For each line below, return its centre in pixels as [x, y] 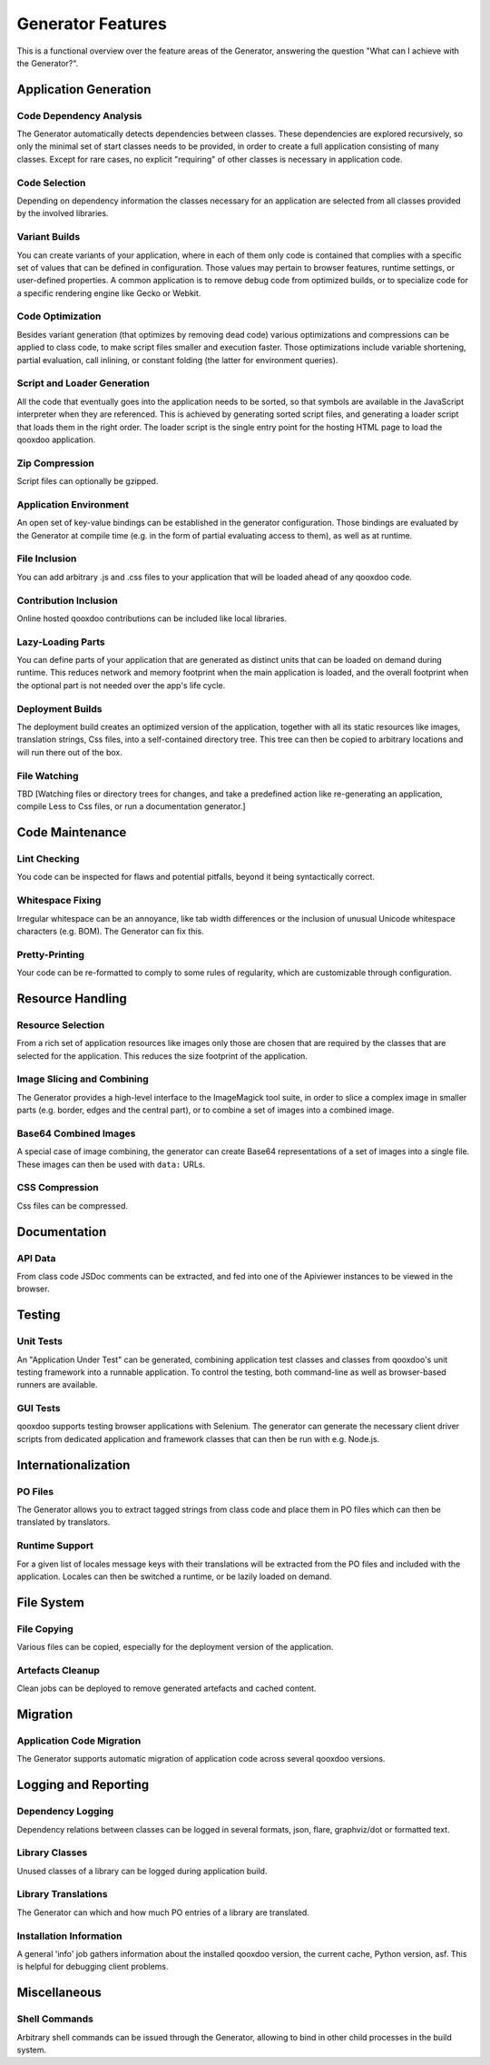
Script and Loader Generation [83, 383]
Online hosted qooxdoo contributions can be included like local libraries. [152, 618]
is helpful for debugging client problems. [93, 1967]
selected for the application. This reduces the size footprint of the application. [162, 1056]
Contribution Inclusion [67, 600]
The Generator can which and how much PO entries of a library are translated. [163, 1912]
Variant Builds [49, 237]
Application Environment [73, 504]
